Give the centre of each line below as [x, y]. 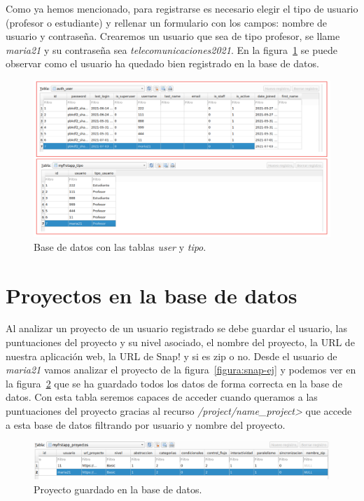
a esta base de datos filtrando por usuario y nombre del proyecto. [146, 424]
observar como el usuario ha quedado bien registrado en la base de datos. [162, 63]
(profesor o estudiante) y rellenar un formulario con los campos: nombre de [167, 22]
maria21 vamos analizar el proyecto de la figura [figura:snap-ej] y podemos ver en [181, 370]
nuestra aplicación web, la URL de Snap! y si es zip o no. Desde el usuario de [171, 356]
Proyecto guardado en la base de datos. [118, 489]
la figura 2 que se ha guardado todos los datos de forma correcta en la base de [174, 383]
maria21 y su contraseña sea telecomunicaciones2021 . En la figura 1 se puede [171, 49]
